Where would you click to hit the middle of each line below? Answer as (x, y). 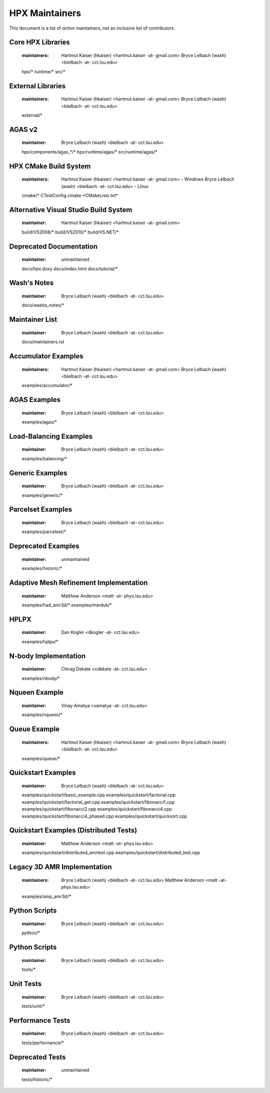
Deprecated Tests (37, 1057)
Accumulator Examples (46, 356)
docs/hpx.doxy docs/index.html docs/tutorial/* (70, 269)
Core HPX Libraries (39, 42)
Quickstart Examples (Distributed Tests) (73, 831)
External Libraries (37, 86)
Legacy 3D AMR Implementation (60, 867)
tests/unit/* (33, 1006)
